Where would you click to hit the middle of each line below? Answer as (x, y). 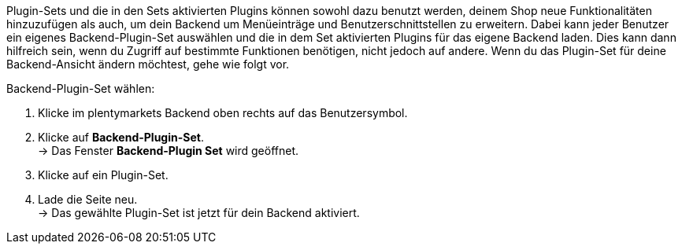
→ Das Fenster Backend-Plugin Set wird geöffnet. (169, 151)
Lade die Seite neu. (88, 199)
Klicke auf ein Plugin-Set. (103, 175)
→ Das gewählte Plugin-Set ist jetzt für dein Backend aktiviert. (199, 213)
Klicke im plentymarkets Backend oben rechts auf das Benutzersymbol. (223, 113)
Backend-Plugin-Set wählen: (81, 88)
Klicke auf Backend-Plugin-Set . (121, 137)
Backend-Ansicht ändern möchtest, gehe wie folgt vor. (148, 64)
